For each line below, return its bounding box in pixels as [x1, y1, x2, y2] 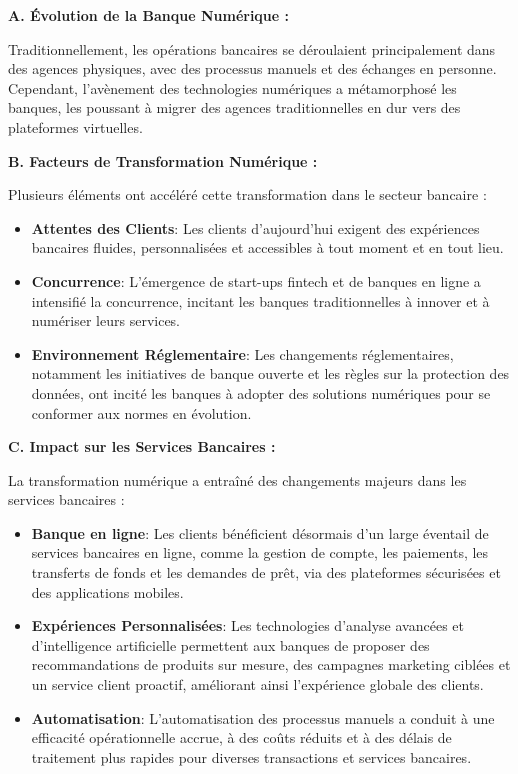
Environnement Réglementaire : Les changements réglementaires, [31, 343, 454, 364]
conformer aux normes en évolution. [31, 402, 252, 423]
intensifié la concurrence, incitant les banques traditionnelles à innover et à [31, 290, 490, 311]
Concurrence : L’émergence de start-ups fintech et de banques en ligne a [31, 270, 481, 291]
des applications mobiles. [31, 581, 184, 602]
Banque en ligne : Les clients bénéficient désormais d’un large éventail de [31, 522, 489, 543]
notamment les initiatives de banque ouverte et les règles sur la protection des [31, 363, 510, 384]
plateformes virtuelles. [8, 116, 143, 137]
